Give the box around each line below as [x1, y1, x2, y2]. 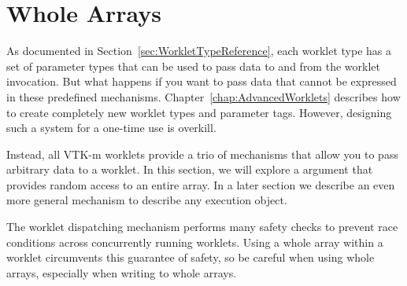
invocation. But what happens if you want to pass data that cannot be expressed [6, 73, 397, 90]
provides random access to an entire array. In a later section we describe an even [6, 176, 395, 192]
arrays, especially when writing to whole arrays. [6, 264, 237, 280]
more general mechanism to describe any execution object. [6, 192, 287, 208]
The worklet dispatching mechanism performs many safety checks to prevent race [6, 218, 398, 235]
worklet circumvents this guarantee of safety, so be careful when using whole [6, 249, 375, 266]
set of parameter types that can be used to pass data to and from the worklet [6, 57, 380, 74]
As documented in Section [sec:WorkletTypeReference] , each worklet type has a [6, 42, 391, 59]
